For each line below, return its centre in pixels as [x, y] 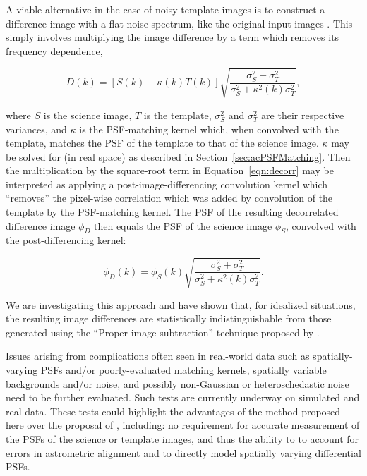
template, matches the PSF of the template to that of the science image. [162, 143]
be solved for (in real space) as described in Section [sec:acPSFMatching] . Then [178, 156]
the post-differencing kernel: [66, 240]
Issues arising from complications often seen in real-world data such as [158, 356]
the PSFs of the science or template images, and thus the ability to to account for [182, 438]
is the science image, [88, 115]
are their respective [303, 115]
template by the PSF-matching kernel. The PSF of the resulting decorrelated [172, 212]
